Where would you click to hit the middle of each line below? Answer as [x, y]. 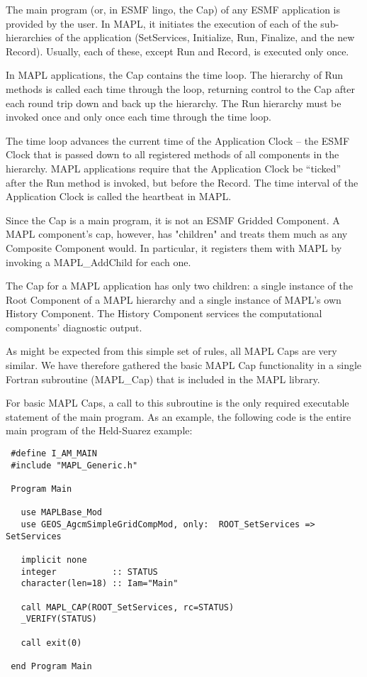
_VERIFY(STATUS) [59, 619]
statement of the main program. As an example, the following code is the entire [179, 416]
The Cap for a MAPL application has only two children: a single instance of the [179, 286]
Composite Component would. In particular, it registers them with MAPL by [174, 247]
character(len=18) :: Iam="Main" [100, 584]
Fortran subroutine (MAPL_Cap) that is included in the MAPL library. [163, 379]
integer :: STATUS [89, 572]
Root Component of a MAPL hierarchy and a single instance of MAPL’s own [174, 299]
